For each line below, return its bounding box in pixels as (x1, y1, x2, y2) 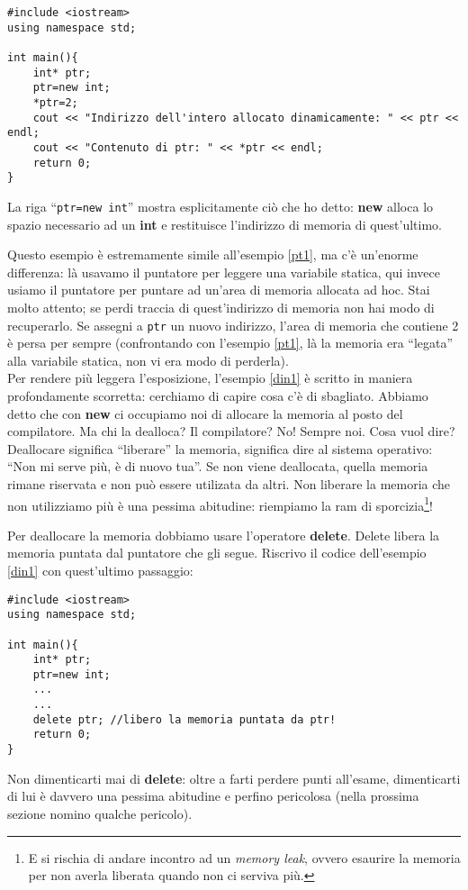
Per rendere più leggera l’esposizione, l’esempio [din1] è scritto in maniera (7, 368, 413, 387)
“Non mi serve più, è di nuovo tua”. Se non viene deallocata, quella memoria (7, 457, 428, 476)
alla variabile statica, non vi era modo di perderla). (7, 350, 289, 369)
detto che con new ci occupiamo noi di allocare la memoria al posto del (7, 404, 403, 422)
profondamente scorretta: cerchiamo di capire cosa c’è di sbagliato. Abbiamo (7, 386, 428, 404)
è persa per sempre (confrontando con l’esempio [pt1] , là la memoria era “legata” (7, 333, 454, 352)
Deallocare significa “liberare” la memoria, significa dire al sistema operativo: (7, 439, 433, 458)
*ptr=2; (32, 95, 78, 109)
